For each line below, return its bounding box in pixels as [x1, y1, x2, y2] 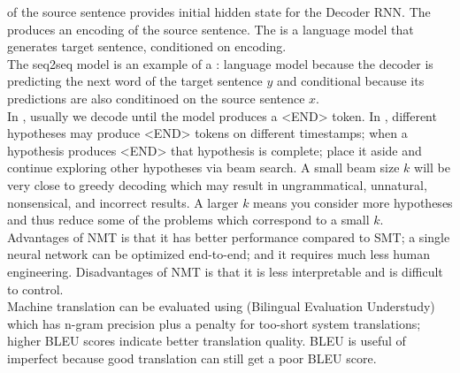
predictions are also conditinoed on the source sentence [7, 88, 305, 107]
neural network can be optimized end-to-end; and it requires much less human [7, 245, 430, 263]
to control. [7, 279, 64, 298]
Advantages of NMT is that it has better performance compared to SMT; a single [7, 227, 450, 246]
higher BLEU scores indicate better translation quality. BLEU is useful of [7, 331, 406, 350]
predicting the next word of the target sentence [7, 72, 263, 90]
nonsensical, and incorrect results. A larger [7, 193, 239, 211]
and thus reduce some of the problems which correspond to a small [7, 210, 370, 229]
